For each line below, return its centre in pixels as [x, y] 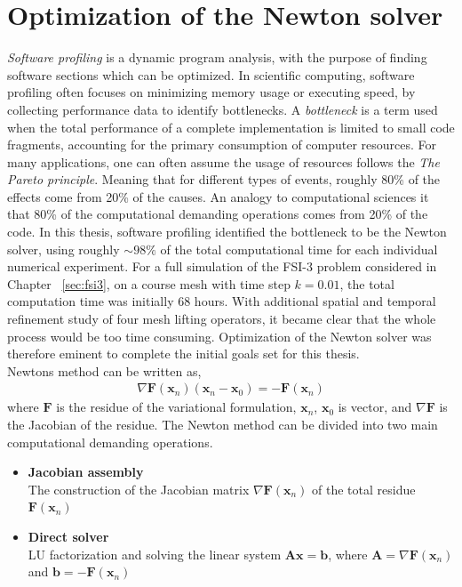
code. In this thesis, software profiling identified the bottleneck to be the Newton [227, 232]
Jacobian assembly [86, 472]
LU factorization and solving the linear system [155, 554]
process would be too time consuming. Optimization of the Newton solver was [219, 336]
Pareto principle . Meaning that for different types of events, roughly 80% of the [224, 179]
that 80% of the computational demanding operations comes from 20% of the [218, 214]
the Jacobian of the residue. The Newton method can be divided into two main [223, 425]
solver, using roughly [64, 249]
